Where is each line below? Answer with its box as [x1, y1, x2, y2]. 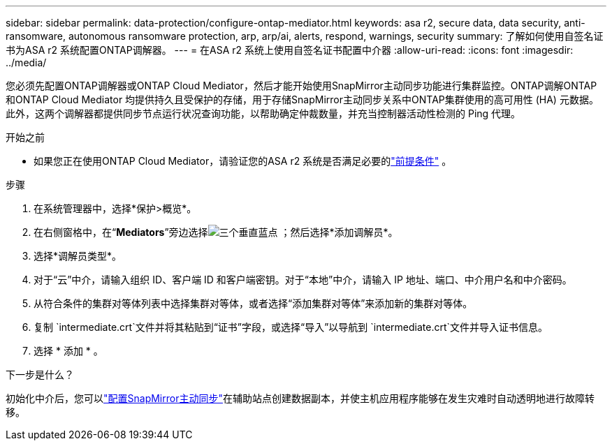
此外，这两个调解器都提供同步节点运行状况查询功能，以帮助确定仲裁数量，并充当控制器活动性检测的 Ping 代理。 [6, 107, 521, 119]
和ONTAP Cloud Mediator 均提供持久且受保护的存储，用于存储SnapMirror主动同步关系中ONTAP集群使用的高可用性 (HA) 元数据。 [6, 94, 599, 105]
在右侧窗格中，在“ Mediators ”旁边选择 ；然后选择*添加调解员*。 [34, 226, 398, 238]
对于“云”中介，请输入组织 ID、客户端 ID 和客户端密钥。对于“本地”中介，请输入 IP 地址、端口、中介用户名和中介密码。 [34, 274, 572, 285]
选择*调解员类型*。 [34, 250, 122, 262]
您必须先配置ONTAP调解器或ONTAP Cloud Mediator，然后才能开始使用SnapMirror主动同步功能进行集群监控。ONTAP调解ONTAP [6, 80, 597, 91]
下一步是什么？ [6, 369, 74, 380]
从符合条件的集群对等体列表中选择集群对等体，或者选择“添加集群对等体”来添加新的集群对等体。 [34, 297, 473, 309]
